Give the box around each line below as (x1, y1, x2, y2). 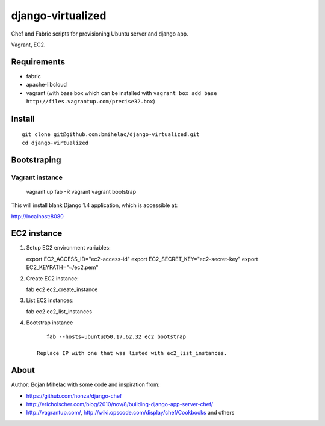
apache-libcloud (26, 81, 67, 88)
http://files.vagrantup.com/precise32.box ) (26, 98, 156, 105)
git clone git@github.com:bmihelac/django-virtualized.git (22, 131, 200, 138)
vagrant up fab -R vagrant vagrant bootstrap (26, 188, 137, 195)
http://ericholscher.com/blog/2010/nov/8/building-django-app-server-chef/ (26, 401, 214, 408)
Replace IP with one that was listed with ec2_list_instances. (37, 350, 227, 357)
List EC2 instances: (26, 297, 74, 304)
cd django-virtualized (22, 139, 89, 146)
